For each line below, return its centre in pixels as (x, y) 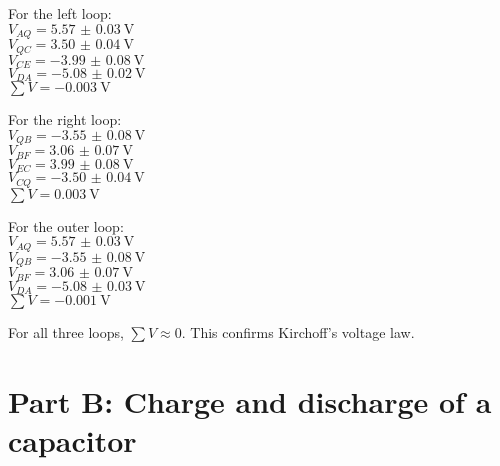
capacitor (72, 440)
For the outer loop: (66, 225)
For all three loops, (66, 332)
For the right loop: (65, 119)
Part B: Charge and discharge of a (250, 401)
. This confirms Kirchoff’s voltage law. (298, 332)
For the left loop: (60, 13)
